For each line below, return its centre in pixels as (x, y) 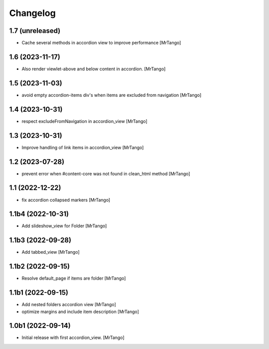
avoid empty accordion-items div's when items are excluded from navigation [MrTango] (112, 95)
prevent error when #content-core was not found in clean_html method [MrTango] (106, 174)
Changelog (32, 13)
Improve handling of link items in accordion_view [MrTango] (83, 147)
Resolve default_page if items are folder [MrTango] (74, 278)
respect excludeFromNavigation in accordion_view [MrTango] (85, 121)
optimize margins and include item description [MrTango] (80, 312)
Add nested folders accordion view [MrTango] (69, 305)
